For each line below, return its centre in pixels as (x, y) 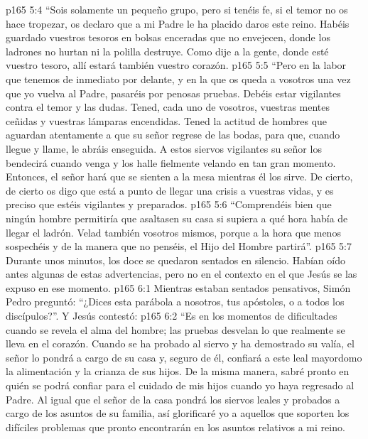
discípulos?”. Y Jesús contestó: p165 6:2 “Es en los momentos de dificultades (172, 316)
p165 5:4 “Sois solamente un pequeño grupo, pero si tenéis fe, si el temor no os (177, 9)
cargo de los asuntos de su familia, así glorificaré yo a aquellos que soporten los (178, 413)
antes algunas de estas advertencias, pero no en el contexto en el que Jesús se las (182, 274)
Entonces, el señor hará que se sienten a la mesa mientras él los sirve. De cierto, (179, 177)
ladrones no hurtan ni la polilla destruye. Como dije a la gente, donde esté (167, 51)
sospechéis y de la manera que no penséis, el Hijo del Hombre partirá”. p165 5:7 (179, 246)
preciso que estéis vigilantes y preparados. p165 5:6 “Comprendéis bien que (169, 204)
